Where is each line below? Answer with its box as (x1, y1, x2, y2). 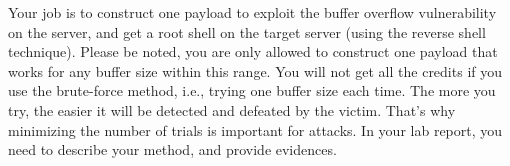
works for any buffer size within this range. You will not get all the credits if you (8, 60, 503, 81)
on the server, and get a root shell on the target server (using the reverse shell (8, 21, 486, 42)
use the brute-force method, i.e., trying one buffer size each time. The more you (8, 80, 496, 101)
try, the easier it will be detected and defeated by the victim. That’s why (8, 99, 456, 120)
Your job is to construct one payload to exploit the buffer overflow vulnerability (8, 2, 497, 22)
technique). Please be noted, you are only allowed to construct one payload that (8, 41, 498, 62)
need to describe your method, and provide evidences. (8, 139, 337, 160)
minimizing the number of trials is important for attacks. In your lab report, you (8, 119, 503, 140)
